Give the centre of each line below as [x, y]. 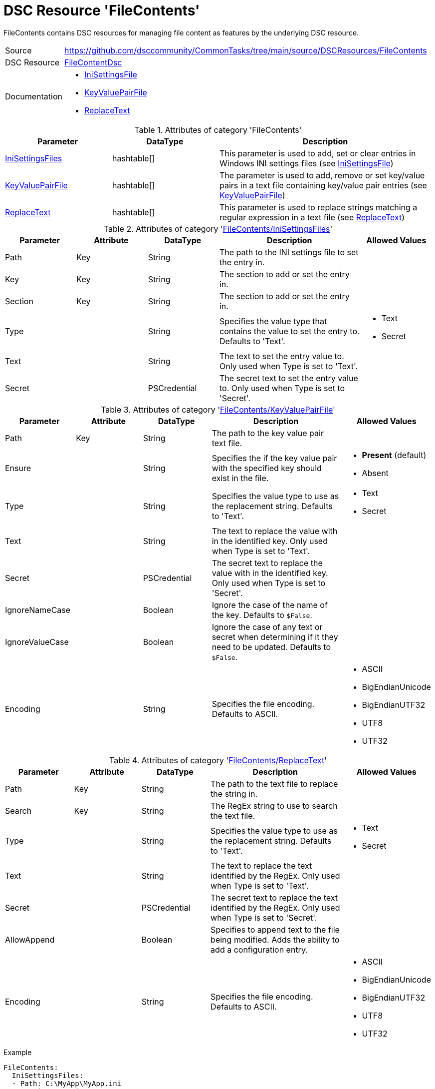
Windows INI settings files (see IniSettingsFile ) [307, 163]
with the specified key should [267, 468]
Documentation [34, 96]
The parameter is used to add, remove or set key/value [322, 175]
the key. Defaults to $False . [262, 615]
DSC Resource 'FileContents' [102, 10]
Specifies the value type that [273, 321]
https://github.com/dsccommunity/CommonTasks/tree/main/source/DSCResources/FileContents [246, 50]
